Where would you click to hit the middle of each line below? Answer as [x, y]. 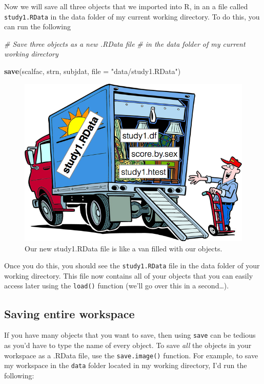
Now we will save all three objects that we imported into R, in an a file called [126, 6]
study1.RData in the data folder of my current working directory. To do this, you [132, 16]
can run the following [37, 26]
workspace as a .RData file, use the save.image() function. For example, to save [131, 355]
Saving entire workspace [69, 313]
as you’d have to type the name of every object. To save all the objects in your [128, 345]
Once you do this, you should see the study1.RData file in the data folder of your [132, 266]
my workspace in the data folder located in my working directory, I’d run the [126, 365]
